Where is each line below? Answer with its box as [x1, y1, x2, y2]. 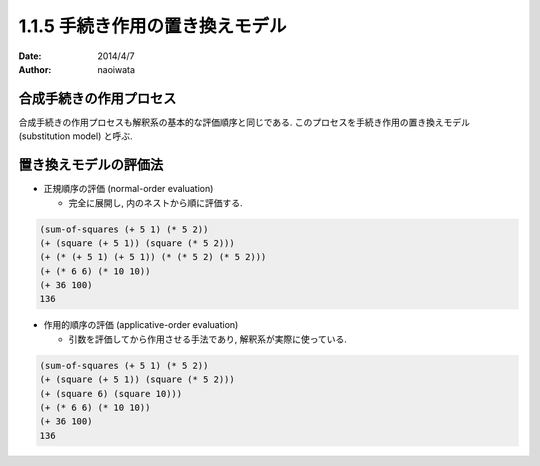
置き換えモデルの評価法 [18, 156, 164, 174]
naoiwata [97, 63, 135, 75]
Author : [18, 63, 52, 75]
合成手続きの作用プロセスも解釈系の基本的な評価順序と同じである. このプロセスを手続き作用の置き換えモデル [18, 116, 470, 128]
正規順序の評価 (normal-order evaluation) [43, 183, 214, 195]
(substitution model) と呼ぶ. [18, 130, 133, 142]
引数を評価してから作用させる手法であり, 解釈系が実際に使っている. [68, 333, 347, 345]
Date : [18, 50, 42, 62]
